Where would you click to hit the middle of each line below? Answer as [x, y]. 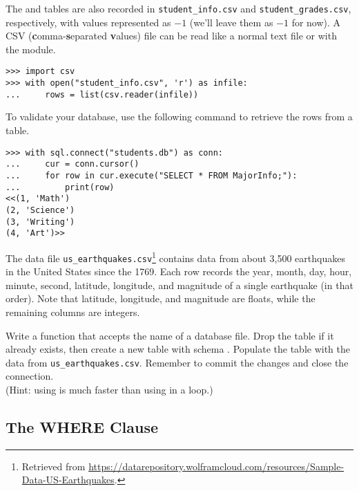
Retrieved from [54, 466]
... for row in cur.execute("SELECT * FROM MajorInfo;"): [152, 175]
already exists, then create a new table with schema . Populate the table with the [178, 349]
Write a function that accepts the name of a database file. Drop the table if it [170, 335]
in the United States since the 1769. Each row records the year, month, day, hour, [179, 271]
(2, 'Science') [40, 210]
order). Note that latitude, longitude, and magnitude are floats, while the [161, 298]
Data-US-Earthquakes [68, 480]
